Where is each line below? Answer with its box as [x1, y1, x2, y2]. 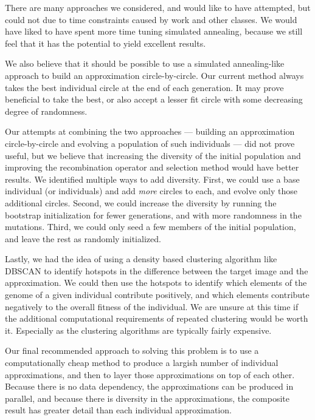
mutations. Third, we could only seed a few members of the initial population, [5, 220, 296, 233]
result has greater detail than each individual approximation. [5, 404, 232, 416]
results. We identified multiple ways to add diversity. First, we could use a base [5, 172, 300, 185]
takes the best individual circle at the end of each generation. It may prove [5, 81, 284, 93]
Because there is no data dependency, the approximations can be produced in [5, 380, 294, 393]
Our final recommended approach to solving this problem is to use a [5, 344, 259, 357]
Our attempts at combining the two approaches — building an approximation [5, 125, 295, 138]
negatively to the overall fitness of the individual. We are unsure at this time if [5, 300, 299, 313]
